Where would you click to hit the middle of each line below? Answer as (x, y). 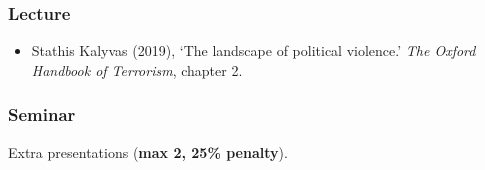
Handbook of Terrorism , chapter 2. (137, 69)
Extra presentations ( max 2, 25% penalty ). (148, 151)
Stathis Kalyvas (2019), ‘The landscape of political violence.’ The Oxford (253, 50)
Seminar (42, 114)
